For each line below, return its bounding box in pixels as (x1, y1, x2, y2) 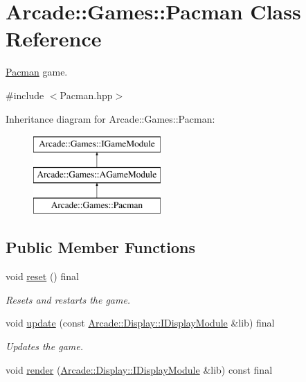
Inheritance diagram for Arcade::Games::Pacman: (6, 111, 215, 125)
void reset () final (6, 269, 79, 284)
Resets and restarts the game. (6, 292, 131, 306)
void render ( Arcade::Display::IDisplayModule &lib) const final (6, 362, 273, 376)
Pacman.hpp (60, 87, 113, 102)
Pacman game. (6, 64, 68, 79)
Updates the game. (6, 339, 84, 354)
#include (6, 87, 44, 102)
